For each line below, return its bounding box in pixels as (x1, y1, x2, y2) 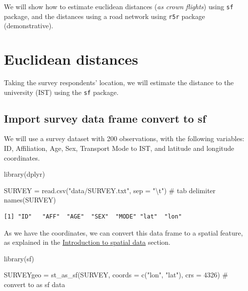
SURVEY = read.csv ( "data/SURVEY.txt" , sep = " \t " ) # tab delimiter (4, 185, 216, 195)
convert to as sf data (4, 279, 65, 290)
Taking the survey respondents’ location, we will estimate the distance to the (4, 77, 234, 88)
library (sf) (4, 253, 35, 263)
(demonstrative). (4, 20, 54, 31)
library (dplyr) (4, 169, 45, 179)
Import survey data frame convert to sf (4, 110, 206, 126)
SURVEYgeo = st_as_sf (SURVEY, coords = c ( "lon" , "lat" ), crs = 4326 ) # (4, 270, 228, 280)
